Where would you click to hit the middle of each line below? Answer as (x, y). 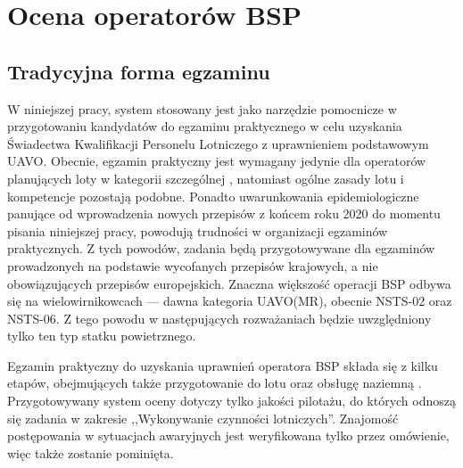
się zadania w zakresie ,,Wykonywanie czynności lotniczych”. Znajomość (203, 418)
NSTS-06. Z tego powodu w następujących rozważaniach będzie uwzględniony (219, 318)
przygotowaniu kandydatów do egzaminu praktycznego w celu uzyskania (205, 126)
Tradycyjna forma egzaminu (139, 71)
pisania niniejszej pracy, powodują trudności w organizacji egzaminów (198, 230)
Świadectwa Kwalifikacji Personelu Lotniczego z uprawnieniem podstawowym (218, 143)
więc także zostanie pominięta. (91, 452)
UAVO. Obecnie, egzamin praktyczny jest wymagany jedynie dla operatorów (217, 161)
